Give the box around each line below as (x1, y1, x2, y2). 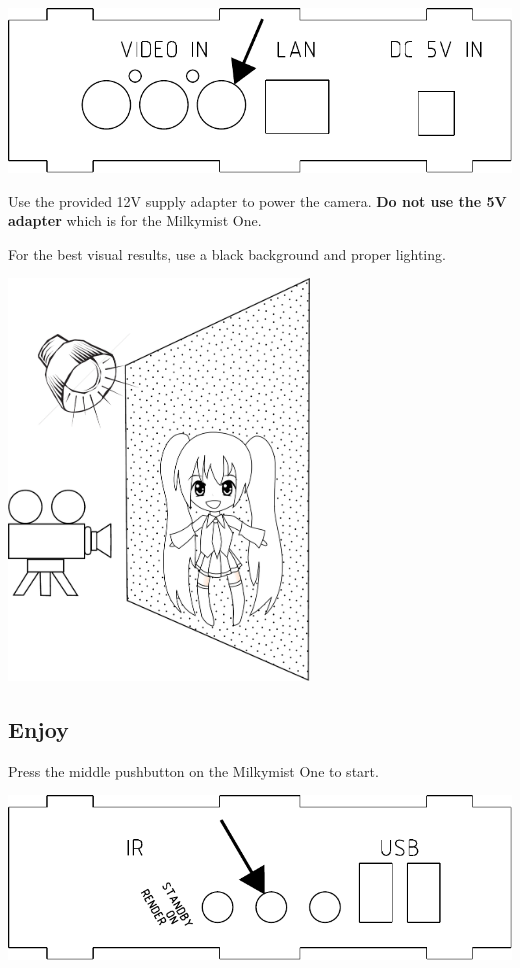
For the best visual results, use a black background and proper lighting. (8, 243, 446, 264)
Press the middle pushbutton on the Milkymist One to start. (8, 760, 379, 781)
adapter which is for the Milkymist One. (8, 210, 262, 231)
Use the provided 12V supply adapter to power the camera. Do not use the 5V (8, 190, 507, 211)
